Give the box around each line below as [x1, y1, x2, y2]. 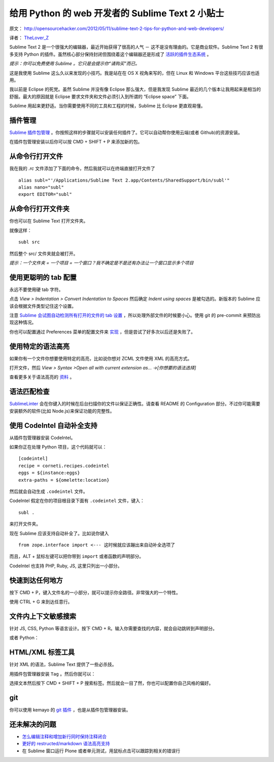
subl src [18, 239, 40, 245]
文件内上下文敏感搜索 [9, 612, 76, 621]
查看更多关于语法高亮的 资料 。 [9, 374, 75, 380]
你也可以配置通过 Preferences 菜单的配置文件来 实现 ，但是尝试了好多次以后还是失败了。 [9, 329, 195, 335]
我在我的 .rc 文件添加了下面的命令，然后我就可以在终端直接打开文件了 [9, 165, 155, 171]
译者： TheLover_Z [9, 35, 49, 41]
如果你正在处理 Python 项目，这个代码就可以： [9, 444, 107, 450]
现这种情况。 [9, 319, 37, 326]
